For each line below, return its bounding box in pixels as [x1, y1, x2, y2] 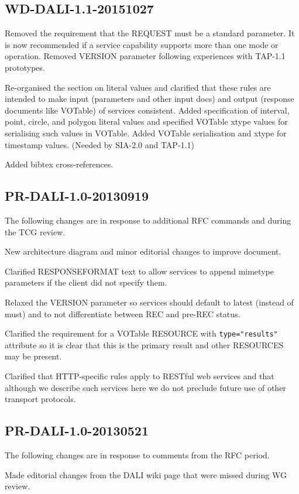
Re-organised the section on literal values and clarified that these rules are [5, 81, 271, 93]
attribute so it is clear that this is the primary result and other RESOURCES [5, 338, 284, 351]
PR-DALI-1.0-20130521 [5, 421, 149, 440]
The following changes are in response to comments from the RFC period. [5, 448, 270, 461]
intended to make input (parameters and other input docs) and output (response [5, 92, 294, 105]
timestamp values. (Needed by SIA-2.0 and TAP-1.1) [5, 138, 194, 150]
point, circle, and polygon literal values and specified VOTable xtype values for [5, 115, 288, 128]
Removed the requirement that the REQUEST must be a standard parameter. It [5, 27, 295, 39]
